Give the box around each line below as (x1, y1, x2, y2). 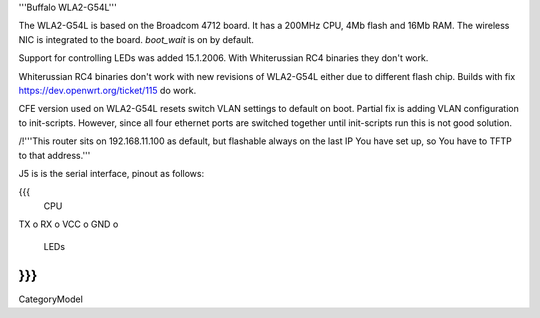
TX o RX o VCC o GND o (18, 218, 119, 230)
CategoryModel (18, 293, 84, 305)
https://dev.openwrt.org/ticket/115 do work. (18, 84, 197, 96)
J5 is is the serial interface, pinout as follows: (18, 167, 205, 179)
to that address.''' (18, 149, 91, 161)
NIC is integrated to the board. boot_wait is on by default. (18, 33, 255, 45)
